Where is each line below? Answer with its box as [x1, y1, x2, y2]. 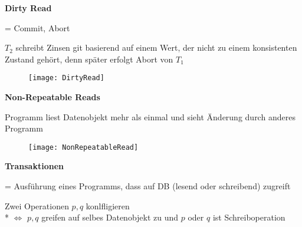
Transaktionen [5, 160, 64, 172]
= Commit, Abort [5, 21, 70, 34]
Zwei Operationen [5, 199, 69, 212]
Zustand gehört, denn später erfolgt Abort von [5, 52, 173, 65]
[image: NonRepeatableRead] [28, 143, 139, 152]
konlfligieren [86, 199, 130, 212]
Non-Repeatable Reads [5, 91, 100, 103]
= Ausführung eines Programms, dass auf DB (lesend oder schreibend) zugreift [5, 180, 291, 192]
